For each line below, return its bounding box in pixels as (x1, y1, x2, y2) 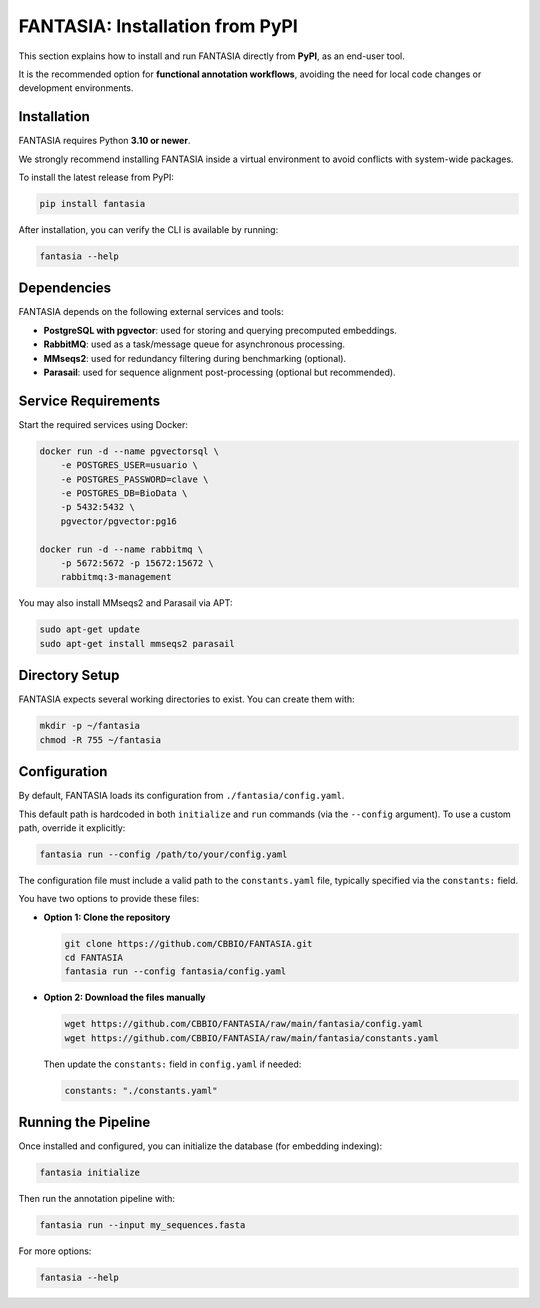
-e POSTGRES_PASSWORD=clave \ (60, 473, 209, 485)
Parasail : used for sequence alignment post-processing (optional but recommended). (43, 366, 396, 379)
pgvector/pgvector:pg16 (60, 515, 177, 527)
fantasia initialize (39, 1167, 140, 1179)
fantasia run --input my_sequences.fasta (39, 1220, 246, 1231)
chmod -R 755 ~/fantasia (39, 734, 162, 745)
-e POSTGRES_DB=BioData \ (60, 488, 188, 499)
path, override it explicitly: (18, 821, 126, 834)
